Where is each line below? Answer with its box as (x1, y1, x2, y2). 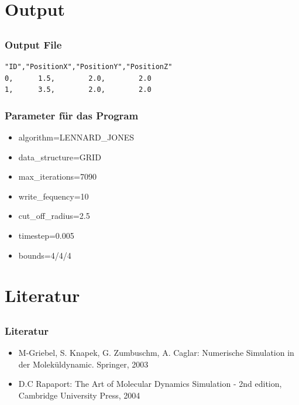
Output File (5, 37, 62, 52)
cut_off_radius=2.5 (18, 210, 90, 222)
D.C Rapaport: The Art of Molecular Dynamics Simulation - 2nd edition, (18, 377, 282, 390)
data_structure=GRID (18, 150, 101, 163)
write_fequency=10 (18, 190, 89, 202)
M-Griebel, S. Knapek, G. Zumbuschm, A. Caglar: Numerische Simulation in (18, 346, 294, 359)
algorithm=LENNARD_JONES (18, 131, 135, 143)
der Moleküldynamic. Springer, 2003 (18, 358, 149, 370)
